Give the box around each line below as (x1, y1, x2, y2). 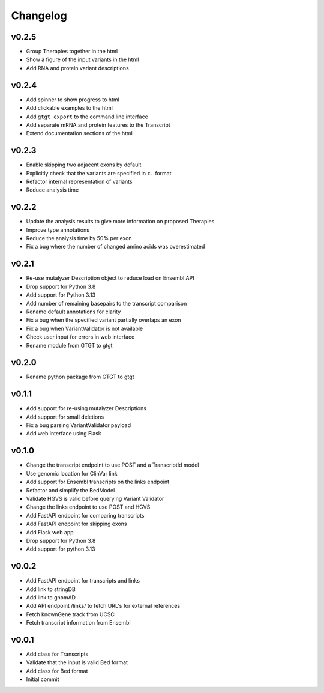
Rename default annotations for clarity (26, 308, 121, 315)
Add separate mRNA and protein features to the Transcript (26, 121, 170, 129)
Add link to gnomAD (26, 593, 76, 601)
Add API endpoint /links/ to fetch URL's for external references (26, 602, 181, 610)
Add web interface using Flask (26, 430, 101, 437)
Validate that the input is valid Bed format (26, 659, 128, 666)
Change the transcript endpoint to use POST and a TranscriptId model (26, 461, 199, 468)
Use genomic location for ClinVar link (26, 470, 118, 477)
